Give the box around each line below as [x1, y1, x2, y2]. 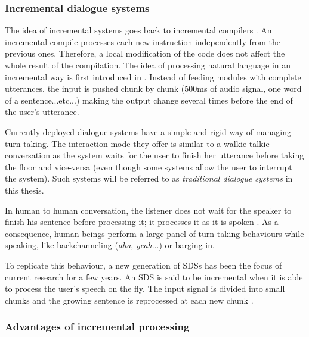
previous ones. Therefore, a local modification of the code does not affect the [5, 47, 285, 60]
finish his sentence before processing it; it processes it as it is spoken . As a [5, 216, 279, 228]
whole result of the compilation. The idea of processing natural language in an [5, 59, 291, 71]
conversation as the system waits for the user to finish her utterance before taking [5, 149, 304, 161]
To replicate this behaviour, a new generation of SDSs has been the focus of [5, 258, 282, 271]
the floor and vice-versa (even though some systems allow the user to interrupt [5, 160, 292, 173]
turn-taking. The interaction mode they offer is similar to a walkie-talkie [5, 137, 270, 149]
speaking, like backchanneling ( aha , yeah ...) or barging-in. [5, 239, 215, 251]
